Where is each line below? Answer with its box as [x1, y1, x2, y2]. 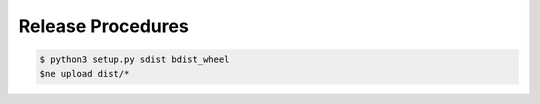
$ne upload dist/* [39, 68, 130, 79]
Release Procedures [18, 15, 189, 37]
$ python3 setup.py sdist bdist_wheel [39, 54, 230, 65]
